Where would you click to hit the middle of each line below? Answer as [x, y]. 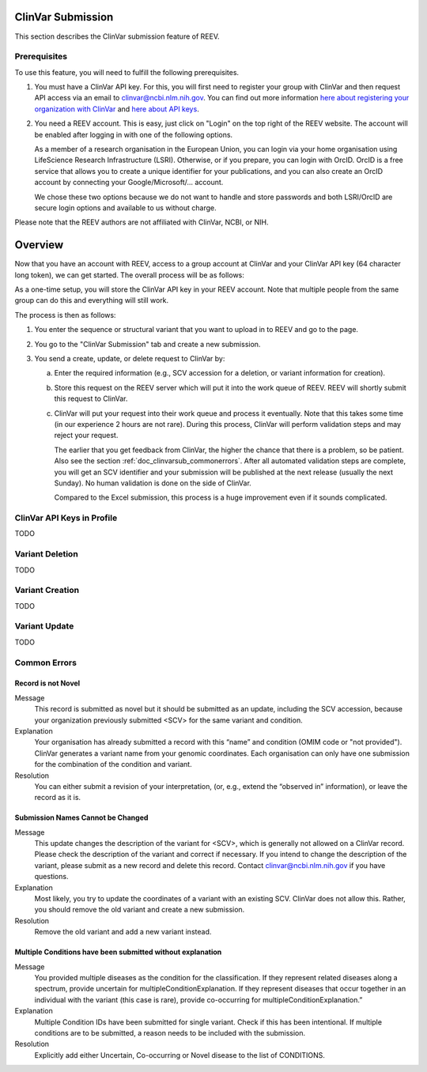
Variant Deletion [46, 554]
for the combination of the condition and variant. [113, 764]
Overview [39, 245]
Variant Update [44, 626]
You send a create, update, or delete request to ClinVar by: [130, 358]
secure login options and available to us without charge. [125, 208]
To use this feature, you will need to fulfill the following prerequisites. [127, 72]
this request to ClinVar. [91, 398]
